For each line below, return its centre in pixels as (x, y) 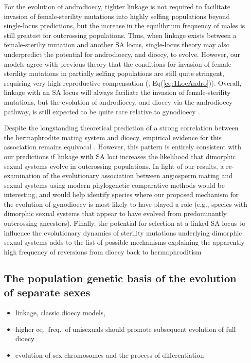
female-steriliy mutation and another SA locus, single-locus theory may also (117, 45)
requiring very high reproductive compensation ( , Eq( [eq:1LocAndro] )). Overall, (123, 82)
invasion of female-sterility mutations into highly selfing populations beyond (117, 16)
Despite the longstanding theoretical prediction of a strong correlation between (121, 128)
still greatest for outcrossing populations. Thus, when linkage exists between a (120, 35)
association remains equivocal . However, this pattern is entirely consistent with (123, 147)
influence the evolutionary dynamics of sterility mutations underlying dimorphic (123, 232)
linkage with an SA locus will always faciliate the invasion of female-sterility (117, 92)
